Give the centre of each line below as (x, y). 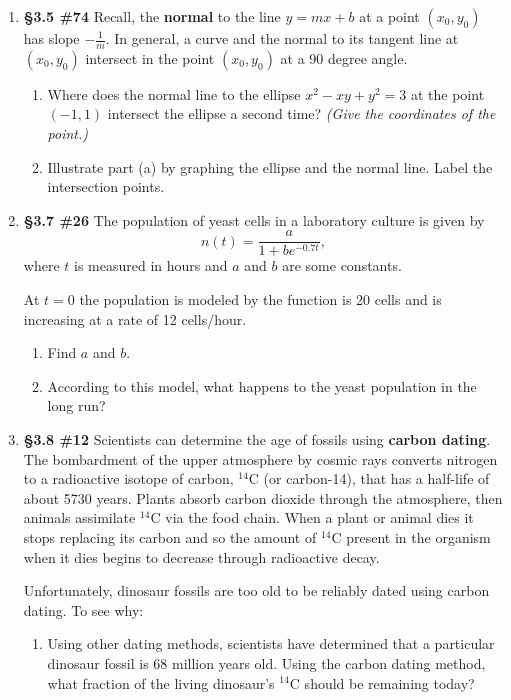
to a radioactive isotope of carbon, (128, 478)
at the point (447, 93)
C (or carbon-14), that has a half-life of (369, 478)
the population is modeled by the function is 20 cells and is (260, 299)
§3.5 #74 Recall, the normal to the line (152, 16)
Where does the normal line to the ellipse (174, 93)
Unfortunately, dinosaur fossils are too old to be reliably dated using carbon (256, 590)
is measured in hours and (151, 265)
